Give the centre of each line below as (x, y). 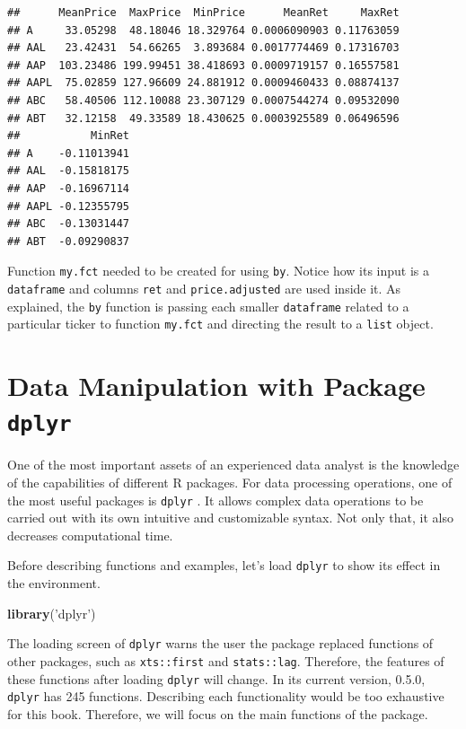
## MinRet (69, 136)
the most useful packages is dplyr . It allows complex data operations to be (215, 500)
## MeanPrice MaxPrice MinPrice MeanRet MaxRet (203, 13)
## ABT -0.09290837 (69, 241)
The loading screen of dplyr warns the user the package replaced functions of (220, 643)
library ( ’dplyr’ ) (52, 613)
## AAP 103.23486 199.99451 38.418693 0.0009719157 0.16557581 (203, 65)
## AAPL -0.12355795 (69, 206)
